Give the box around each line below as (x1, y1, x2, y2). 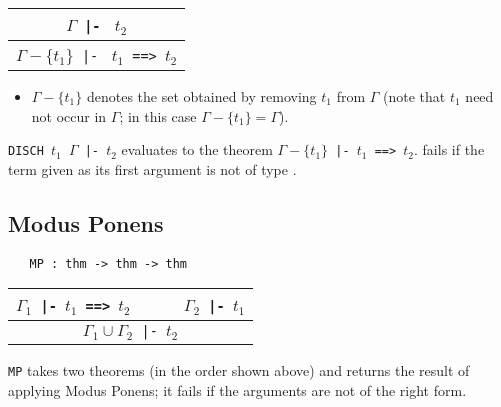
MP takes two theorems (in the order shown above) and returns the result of (8, 360, 470, 381)
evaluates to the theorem (121, 139, 273, 160)
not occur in (31, 105, 107, 126)
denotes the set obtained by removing (86, 86, 317, 106)
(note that (383, 86, 446, 106)
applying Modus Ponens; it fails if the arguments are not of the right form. (8, 379, 467, 400)
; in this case (119, 105, 197, 126)
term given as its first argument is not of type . (8, 158, 297, 179)
